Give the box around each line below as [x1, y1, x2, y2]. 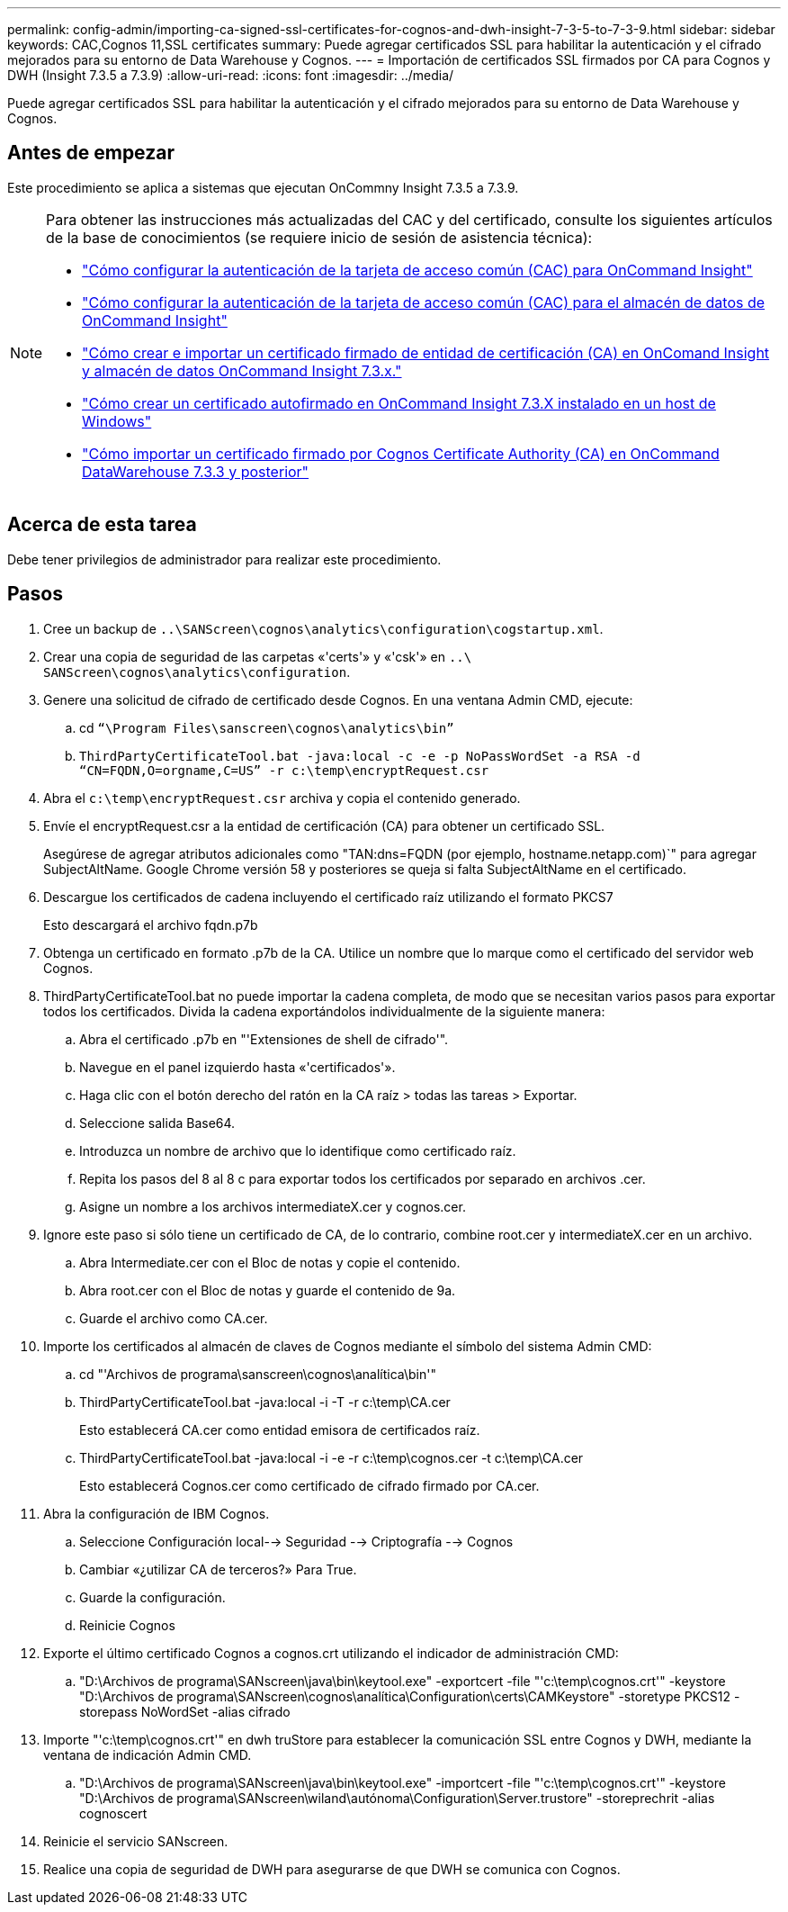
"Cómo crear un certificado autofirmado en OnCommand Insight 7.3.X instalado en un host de [82, 393, 716, 412]
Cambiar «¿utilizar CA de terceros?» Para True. [79, 1561, 357, 1577]
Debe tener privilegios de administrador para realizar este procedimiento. [7, 551, 442, 567]
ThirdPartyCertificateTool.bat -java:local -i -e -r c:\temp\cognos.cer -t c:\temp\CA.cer [79, 1449, 584, 1466]
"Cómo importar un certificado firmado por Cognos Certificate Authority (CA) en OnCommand [82, 444, 720, 463]
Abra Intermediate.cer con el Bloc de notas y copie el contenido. [79, 1254, 461, 1270]
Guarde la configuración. [79, 1589, 226, 1605]
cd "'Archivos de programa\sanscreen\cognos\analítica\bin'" [79, 1366, 437, 1382]
